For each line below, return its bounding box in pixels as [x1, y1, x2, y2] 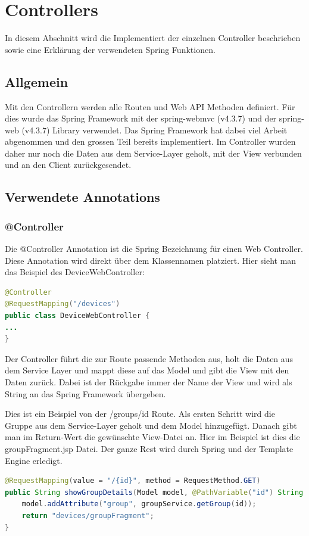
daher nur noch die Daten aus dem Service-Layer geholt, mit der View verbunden [5, 147, 302, 159]
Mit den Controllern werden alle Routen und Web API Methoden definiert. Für [5, 100, 295, 113]
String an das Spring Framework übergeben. [5, 387, 166, 400]
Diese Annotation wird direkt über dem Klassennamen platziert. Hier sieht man [5, 254, 296, 266]
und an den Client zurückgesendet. [5, 158, 132, 171]
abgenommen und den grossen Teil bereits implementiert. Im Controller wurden [5, 135, 296, 148]
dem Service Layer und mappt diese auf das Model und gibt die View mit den [5, 364, 289, 376]
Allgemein [5, 72, 68, 91]
